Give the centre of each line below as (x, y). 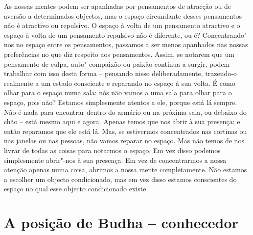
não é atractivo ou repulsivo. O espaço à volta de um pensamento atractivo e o (122, 25)
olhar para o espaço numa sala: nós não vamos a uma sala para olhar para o (118, 92)
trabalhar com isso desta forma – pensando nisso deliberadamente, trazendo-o (120, 73)
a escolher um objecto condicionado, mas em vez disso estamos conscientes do (120, 179)
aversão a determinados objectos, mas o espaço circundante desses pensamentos (123, 15)
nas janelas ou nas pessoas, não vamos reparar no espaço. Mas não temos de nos (124, 141)
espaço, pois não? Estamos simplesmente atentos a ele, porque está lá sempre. (121, 102)
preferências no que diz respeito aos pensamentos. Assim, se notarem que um (119, 54)
